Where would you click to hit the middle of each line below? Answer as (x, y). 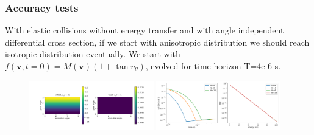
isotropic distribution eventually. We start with (93, 54)
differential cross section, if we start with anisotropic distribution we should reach (157, 42)
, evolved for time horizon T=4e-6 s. (213, 66)
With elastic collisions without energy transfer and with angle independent (145, 30)
